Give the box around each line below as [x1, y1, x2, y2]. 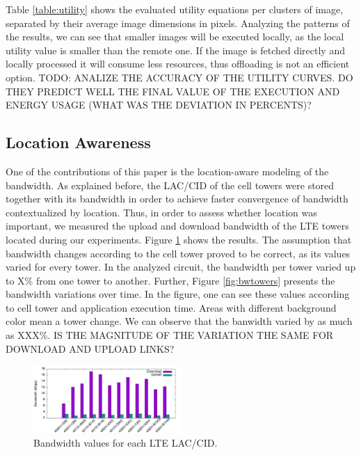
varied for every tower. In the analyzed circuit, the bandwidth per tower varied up [6, 260, 356, 274]
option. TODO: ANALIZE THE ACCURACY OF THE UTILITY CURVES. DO [6, 70, 353, 84]
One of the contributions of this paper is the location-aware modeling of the [6, 163, 329, 178]
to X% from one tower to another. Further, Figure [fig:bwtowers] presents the [6, 273, 335, 287]
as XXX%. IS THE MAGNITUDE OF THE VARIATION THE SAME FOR [6, 328, 334, 342]
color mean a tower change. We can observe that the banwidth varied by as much [6, 314, 353, 328]
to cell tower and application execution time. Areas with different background [6, 300, 337, 314]
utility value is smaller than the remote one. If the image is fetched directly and [6, 42, 345, 57]
